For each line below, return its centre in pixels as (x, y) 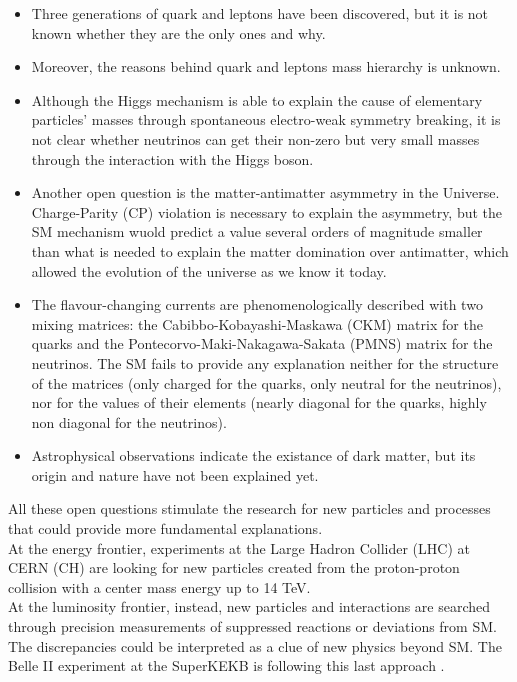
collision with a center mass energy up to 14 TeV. (159, 586)
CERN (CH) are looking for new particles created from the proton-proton (234, 567)
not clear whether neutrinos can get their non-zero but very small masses (255, 138)
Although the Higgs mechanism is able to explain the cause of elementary (257, 99)
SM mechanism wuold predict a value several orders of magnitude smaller (257, 231)
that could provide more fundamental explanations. (165, 528)
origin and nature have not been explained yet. (175, 474)
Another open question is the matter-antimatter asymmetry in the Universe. (265, 192)
